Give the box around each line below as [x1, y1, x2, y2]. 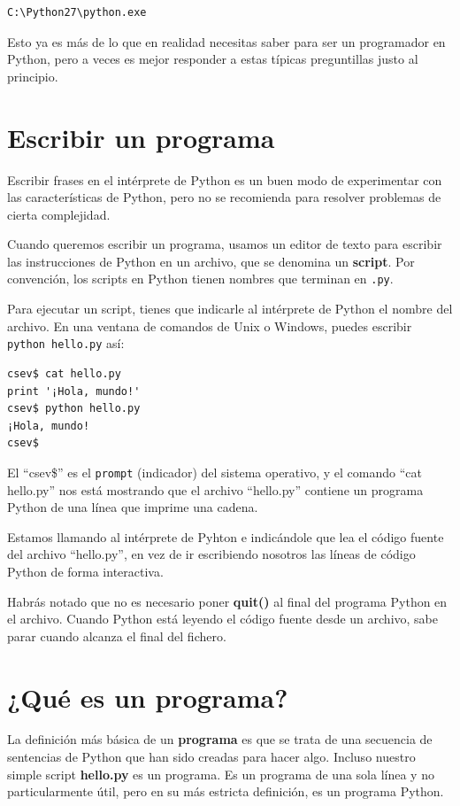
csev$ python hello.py [7, 402, 141, 415]
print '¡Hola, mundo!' [7, 384, 141, 398]
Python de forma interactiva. [7, 562, 164, 580]
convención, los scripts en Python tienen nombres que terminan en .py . [7, 269, 394, 288]
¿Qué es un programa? [7, 678, 288, 715]
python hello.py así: [7, 334, 125, 353]
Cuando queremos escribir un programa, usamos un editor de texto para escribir [7, 235, 442, 253]
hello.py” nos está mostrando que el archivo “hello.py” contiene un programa [7, 480, 424, 499]
